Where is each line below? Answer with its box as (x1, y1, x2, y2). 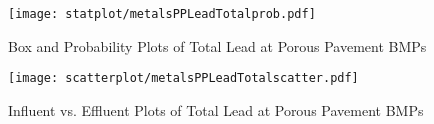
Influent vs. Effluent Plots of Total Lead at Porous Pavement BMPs (8, 99, 424, 120)
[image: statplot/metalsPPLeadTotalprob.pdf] (8, 7, 316, 21)
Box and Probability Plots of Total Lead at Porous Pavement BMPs (8, 35, 427, 56)
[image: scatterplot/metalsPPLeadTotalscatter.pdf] (8, 71, 359, 86)
